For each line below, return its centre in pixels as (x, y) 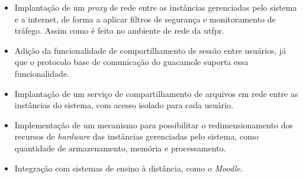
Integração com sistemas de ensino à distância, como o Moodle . (128, 168)
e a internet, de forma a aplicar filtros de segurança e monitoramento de (145, 19)
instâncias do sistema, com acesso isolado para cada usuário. (124, 105)
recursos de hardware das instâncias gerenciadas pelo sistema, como (136, 136)
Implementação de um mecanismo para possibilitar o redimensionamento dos (154, 124)
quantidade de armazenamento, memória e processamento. (120, 148)
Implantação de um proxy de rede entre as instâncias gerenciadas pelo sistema (156, 7)
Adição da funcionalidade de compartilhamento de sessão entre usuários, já (150, 50)
